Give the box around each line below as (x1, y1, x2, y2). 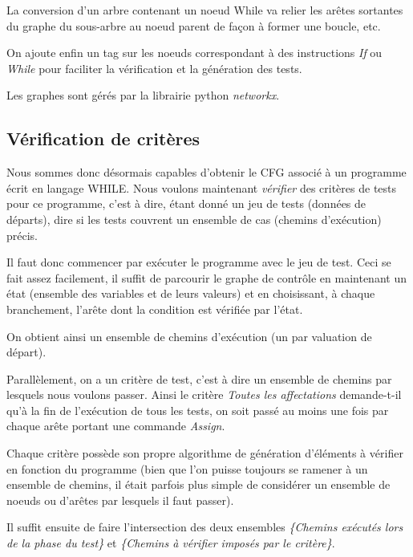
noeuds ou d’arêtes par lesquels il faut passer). (6, 491, 234, 508)
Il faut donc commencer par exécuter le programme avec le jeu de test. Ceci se (6, 254, 391, 270)
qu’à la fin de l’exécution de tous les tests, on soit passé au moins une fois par (6, 401, 389, 418)
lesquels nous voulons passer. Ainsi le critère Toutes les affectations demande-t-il (6, 386, 402, 403)
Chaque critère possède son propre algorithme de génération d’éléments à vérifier (6, 445, 403, 461)
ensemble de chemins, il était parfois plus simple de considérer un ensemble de (6, 476, 391, 493)
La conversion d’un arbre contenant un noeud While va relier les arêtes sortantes (6, 2, 403, 18)
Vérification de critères (6, 126, 200, 151)
